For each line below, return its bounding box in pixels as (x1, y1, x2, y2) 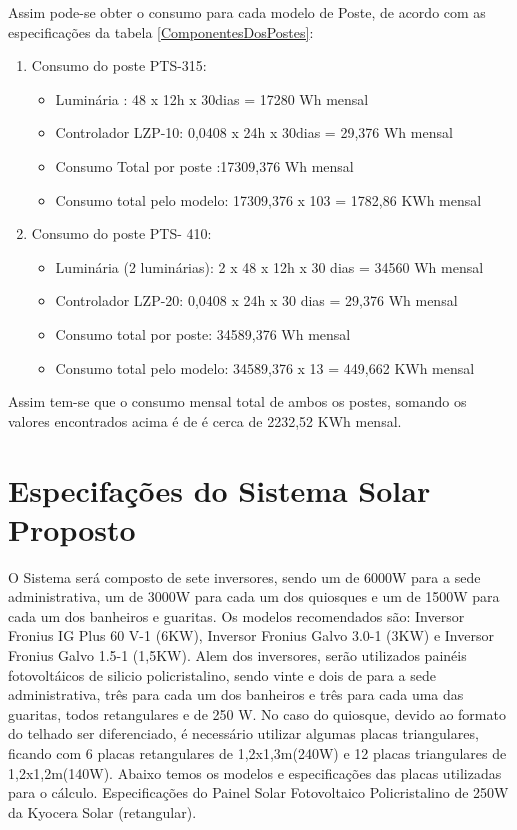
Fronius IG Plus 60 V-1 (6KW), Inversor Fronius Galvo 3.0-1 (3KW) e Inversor (8, 625, 494, 646)
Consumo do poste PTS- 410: (31, 223, 212, 244)
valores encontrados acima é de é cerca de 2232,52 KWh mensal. (8, 410, 402, 431)
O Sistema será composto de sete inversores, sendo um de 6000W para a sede (8, 566, 481, 587)
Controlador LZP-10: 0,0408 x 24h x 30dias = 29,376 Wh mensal (55, 122, 453, 143)
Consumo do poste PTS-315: (31, 55, 207, 76)
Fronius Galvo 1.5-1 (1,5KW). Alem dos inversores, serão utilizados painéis (8, 645, 467, 665)
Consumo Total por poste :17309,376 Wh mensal (55, 155, 354, 176)
